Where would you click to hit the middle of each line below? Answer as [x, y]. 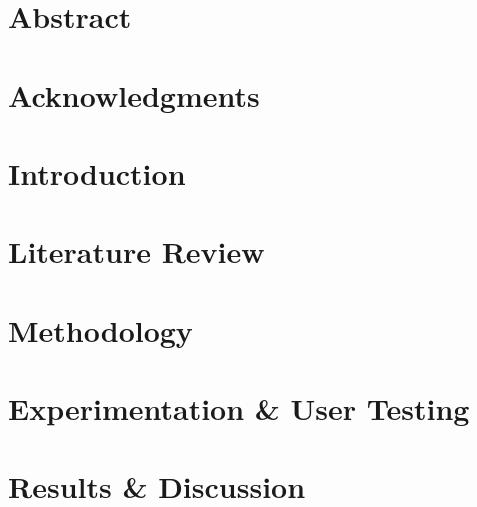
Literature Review [136, 251]
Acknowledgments [134, 94]
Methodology [100, 329]
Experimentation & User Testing [239, 408]
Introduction [97, 172]
